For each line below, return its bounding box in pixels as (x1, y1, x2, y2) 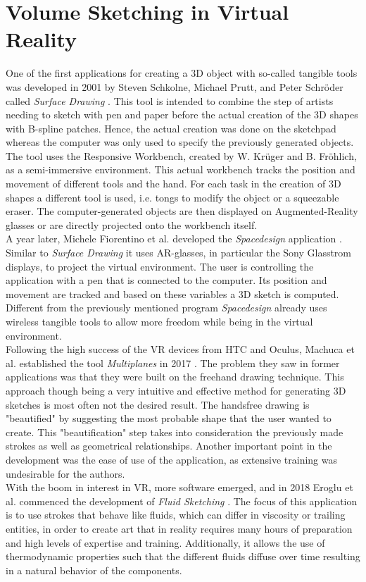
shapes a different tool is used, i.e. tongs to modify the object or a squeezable (6, 190, 339, 204)
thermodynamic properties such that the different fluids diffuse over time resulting (6, 549, 360, 564)
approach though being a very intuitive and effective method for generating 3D (6, 383, 346, 397)
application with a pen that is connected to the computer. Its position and (6, 273, 327, 287)
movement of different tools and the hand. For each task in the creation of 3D (6, 176, 341, 191)
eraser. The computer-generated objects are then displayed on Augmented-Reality (6, 204, 358, 218)
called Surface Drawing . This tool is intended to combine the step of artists (6, 93, 334, 108)
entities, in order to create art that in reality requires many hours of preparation (6, 521, 353, 535)
